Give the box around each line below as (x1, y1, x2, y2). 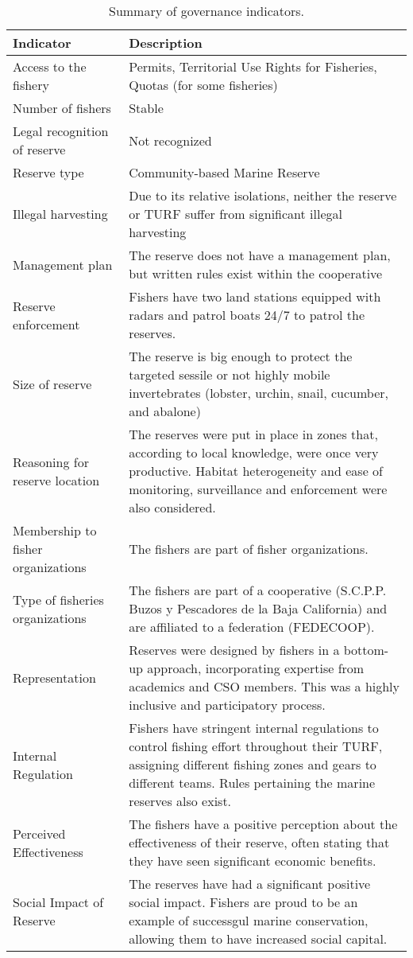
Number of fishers (13, 99, 111, 117)
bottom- (343, 641, 389, 659)
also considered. (129, 498, 216, 516)
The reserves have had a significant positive (129, 874, 371, 893)
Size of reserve (13, 374, 92, 393)
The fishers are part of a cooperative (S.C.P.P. (129, 581, 387, 599)
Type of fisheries (13, 590, 104, 609)
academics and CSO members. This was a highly (129, 677, 400, 695)
